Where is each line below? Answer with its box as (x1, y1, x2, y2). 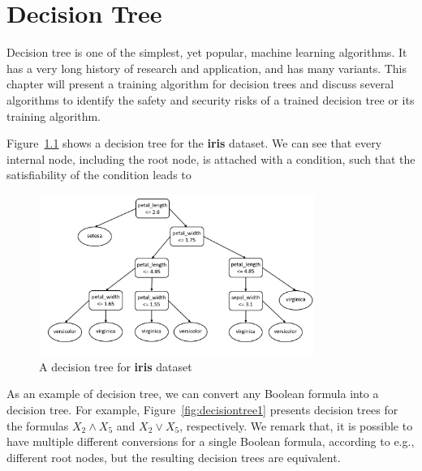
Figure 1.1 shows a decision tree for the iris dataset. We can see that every (6, 135, 382, 152)
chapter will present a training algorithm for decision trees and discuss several (6, 75, 394, 92)
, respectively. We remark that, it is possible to (179, 417, 413, 434)
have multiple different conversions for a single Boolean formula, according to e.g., (6, 433, 415, 450)
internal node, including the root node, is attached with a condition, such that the (6, 150, 416, 167)
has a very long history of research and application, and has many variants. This (6, 59, 407, 76)
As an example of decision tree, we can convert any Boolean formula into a (6, 385, 379, 402)
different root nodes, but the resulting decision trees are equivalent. (6, 448, 341, 465)
